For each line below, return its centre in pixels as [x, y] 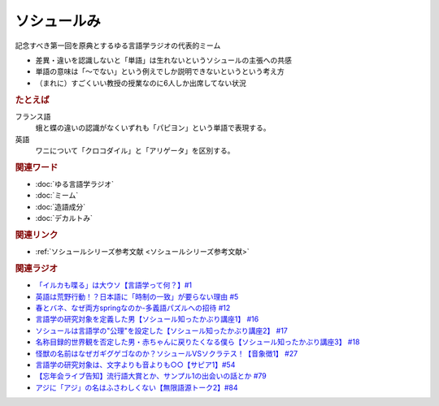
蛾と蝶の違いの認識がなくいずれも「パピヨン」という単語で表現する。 [153, 128]
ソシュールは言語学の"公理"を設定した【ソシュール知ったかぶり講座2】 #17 [161, 330]
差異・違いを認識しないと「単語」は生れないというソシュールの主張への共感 [163, 60]
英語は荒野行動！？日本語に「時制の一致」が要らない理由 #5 [137, 296]
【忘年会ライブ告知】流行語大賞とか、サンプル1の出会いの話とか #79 [151, 376]
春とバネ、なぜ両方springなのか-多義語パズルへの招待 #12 [133, 308]
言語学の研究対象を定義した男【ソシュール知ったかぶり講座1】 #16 [147, 319]
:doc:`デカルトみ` [64, 218]
